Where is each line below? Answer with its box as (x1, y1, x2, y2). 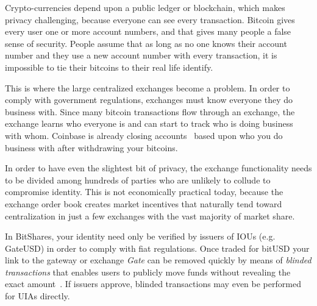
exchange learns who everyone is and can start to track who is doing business (5, 117, 293, 130)
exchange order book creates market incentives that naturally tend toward (5, 197, 282, 210)
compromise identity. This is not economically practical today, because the (5, 185, 283, 198)
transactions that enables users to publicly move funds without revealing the (5, 265, 291, 278)
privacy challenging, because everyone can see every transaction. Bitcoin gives (5, 13, 295, 26)
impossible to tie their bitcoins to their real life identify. (5, 60, 213, 73)
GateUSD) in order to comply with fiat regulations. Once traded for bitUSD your (5, 241, 310, 254)
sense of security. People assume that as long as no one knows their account (5, 37, 287, 49)
